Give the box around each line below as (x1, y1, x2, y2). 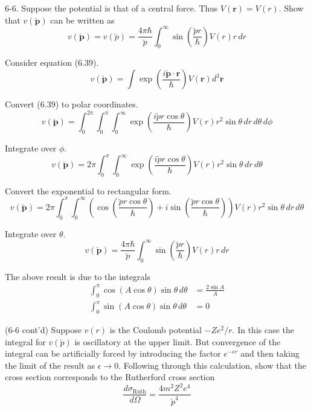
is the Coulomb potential (109, 323, 202, 336)
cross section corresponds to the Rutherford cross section (5, 371, 215, 383)
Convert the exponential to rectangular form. (5, 184, 172, 197)
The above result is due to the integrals (5, 270, 151, 282)
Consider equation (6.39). (5, 56, 99, 69)
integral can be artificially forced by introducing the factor (5, 347, 221, 360)
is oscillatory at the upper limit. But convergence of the (74, 335, 281, 348)
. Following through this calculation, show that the (118, 358, 306, 371)
